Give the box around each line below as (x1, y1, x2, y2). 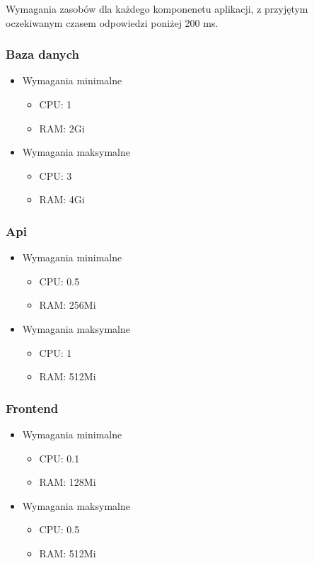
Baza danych (6, 45, 80, 63)
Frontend (6, 399, 59, 416)
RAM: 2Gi (39, 120, 85, 135)
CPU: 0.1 (39, 450, 80, 465)
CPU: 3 (39, 168, 72, 183)
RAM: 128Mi (39, 474, 96, 489)
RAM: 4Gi (39, 192, 85, 207)
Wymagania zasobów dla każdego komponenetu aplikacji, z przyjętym (6, 1, 308, 16)
